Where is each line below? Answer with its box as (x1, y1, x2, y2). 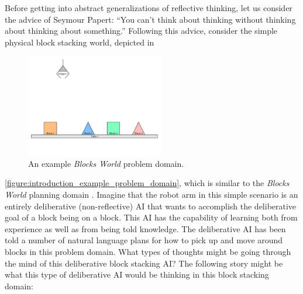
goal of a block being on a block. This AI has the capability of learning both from (5, 211, 298, 223)
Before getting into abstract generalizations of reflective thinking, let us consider (5, 2, 292, 13)
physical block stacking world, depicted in (5, 36, 154, 48)
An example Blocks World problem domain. (28, 157, 184, 169)
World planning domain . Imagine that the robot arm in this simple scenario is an (5, 188, 298, 200)
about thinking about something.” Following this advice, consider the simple (5, 24, 278, 37)
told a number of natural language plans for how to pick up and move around (5, 234, 283, 246)
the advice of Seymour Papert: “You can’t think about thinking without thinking (5, 13, 296, 25)
